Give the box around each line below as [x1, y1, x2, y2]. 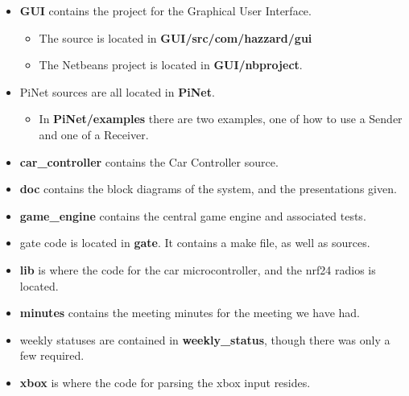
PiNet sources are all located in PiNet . [19, 83, 215, 100]
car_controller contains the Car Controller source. [19, 153, 279, 170]
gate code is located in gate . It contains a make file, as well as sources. [19, 234, 370, 251]
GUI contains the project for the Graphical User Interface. [19, 2, 312, 19]
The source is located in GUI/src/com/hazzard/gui [39, 29, 312, 46]
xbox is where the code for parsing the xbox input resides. [19, 373, 311, 390]
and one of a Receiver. [39, 126, 149, 142]
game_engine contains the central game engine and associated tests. [19, 207, 366, 224]
